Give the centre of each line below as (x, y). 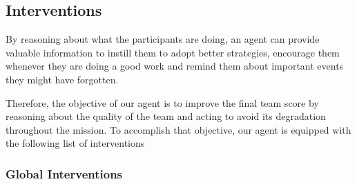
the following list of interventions (75, 143)
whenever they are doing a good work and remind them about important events (175, 66)
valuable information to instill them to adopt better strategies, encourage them (173, 52)
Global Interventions (64, 173)
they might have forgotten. (62, 79)
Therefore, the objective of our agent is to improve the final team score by (162, 102)
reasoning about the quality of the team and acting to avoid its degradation (166, 116)
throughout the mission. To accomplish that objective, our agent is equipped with (178, 129)
